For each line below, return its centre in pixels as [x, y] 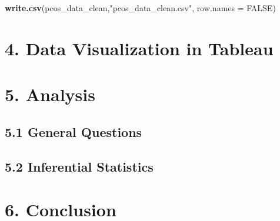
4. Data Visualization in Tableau [139, 48]
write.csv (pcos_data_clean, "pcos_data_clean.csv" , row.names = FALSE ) [140, 8]
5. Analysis [50, 94]
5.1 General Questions [74, 131]
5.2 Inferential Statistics [79, 166]
